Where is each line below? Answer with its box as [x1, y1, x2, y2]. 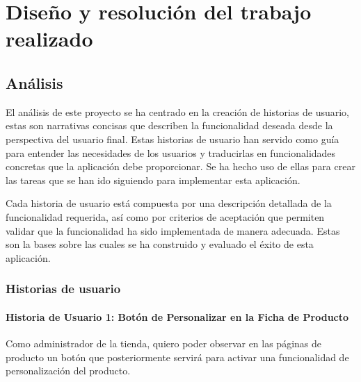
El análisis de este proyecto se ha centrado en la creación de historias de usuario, [6, 104, 349, 119]
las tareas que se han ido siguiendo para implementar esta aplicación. [6, 172, 300, 187]
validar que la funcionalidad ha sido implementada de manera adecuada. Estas [6, 223, 340, 238]
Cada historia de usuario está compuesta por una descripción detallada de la [6, 196, 332, 210]
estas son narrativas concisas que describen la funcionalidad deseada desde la [6, 118, 333, 133]
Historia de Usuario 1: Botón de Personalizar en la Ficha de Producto [6, 309, 349, 324]
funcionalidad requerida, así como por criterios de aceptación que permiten [6, 209, 325, 224]
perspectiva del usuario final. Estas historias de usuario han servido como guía [6, 131, 339, 146]
